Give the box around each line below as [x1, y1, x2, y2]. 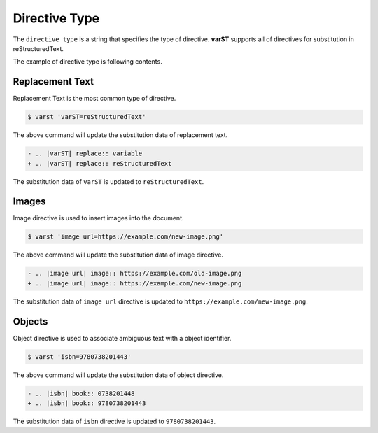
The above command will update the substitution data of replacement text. [13, 131, 228, 139]
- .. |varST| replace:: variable [27, 150, 143, 157]
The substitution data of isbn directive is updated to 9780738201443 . [13, 417, 216, 426]
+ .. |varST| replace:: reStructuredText [27, 159, 172, 167]
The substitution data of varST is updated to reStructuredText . [13, 177, 204, 185]
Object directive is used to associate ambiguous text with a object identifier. [13, 334, 232, 342]
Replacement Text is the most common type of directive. [13, 94, 176, 103]
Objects [13, 315, 48, 327]
